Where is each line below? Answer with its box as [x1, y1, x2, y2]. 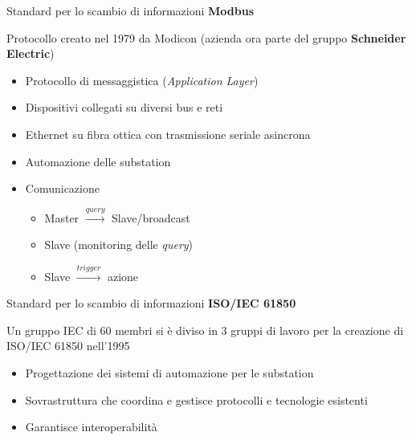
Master [44, 209, 80, 226]
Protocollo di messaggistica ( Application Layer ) [25, 71, 259, 88]
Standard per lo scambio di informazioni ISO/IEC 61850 [6, 295, 296, 312]
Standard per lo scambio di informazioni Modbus [6, 2, 255, 18]
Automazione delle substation [25, 153, 171, 169]
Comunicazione [25, 180, 100, 197]
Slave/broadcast [111, 209, 190, 226]
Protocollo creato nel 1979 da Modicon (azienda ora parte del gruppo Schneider [6, 29, 406, 46]
